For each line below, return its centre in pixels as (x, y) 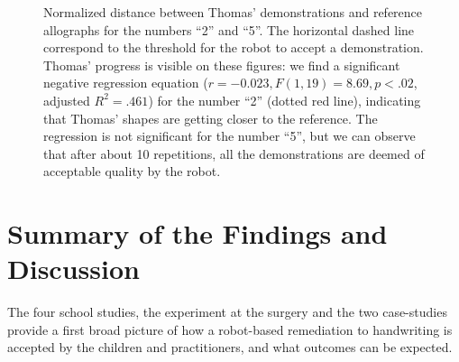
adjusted (67, 100)
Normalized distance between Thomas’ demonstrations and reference (233, 12)
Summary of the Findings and (197, 233)
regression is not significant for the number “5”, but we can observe (229, 136)
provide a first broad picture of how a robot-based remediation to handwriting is (230, 329)
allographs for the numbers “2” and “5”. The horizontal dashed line (229, 29)
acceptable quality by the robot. (132, 171)
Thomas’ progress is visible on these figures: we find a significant (222, 65)
